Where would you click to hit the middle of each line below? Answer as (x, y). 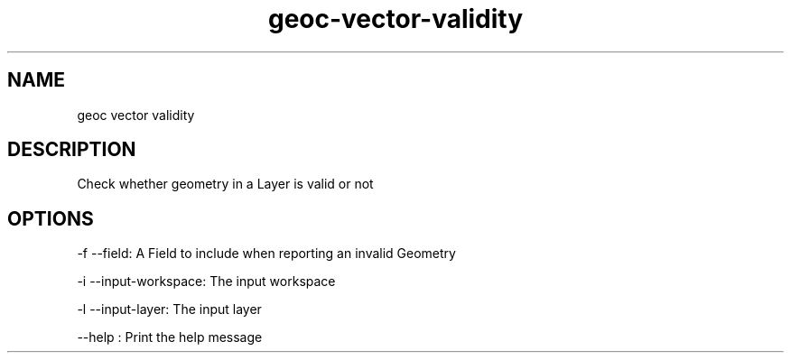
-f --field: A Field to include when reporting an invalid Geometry (266, 254)
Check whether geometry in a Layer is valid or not (225, 184)
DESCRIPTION (72, 150)
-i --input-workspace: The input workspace (206, 282)
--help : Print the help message (170, 337)
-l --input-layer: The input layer (169, 309)
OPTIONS (51, 218)
